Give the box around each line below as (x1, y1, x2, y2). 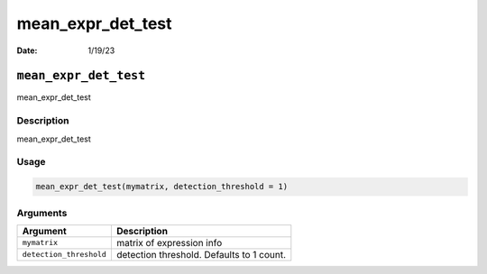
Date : (16, 45, 38, 56)
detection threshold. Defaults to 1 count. (115, 248, 287, 260)
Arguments (16, 206, 68, 219)
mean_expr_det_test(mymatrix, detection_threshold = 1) (35, 181, 289, 192)
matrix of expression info (115, 236, 223, 249)
